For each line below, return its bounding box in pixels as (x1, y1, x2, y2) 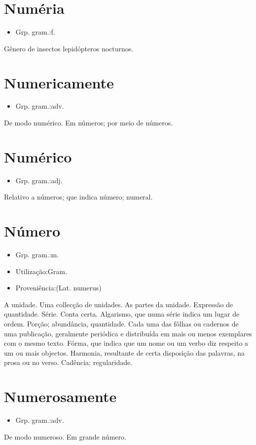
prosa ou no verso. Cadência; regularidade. (4, 357, 133, 367)
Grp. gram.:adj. (15, 175, 63, 185)
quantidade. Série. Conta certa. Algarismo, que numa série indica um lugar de (4, 309, 240, 319)
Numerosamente (4, 386, 117, 406)
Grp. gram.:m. (15, 249, 59, 260)
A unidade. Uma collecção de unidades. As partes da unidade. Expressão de (4, 299, 233, 309)
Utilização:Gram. (15, 266, 67, 276)
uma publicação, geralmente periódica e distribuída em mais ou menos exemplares (4, 328, 252, 338)
